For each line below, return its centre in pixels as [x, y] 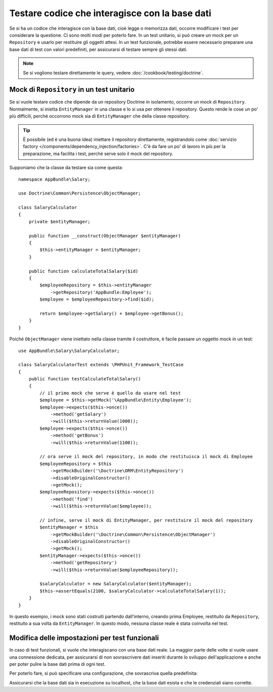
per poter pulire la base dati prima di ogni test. [57, 664]
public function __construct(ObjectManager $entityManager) [105, 236]
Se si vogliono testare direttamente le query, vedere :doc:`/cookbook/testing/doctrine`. [113, 73]
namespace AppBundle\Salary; [54, 179]
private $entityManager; [59, 221]
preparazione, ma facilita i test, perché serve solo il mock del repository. [98, 154]
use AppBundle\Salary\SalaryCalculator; [69, 351]
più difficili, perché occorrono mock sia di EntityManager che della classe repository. [100, 116]
